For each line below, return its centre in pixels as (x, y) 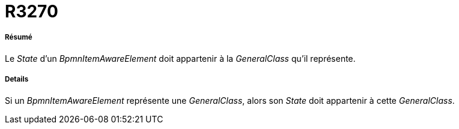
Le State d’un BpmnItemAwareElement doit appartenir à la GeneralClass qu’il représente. (180, 58)
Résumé (19, 37)
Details (17, 79)
